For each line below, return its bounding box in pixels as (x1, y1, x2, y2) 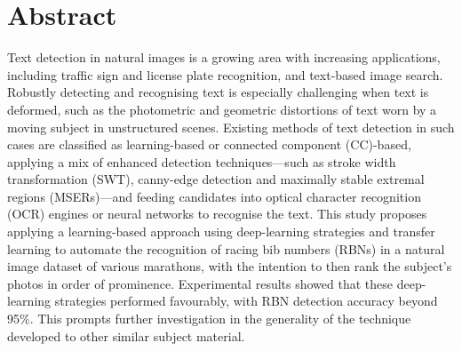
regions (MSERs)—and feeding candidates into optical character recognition (7, 187, 421, 205)
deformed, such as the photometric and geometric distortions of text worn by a (7, 100, 437, 118)
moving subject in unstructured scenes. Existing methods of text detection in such (7, 117, 455, 136)
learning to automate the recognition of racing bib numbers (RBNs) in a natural (7, 239, 445, 258)
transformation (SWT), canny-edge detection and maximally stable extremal (7, 170, 425, 188)
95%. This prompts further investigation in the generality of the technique (7, 309, 411, 328)
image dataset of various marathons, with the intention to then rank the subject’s (7, 257, 452, 275)
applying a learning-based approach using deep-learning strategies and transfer (7, 222, 435, 241)
